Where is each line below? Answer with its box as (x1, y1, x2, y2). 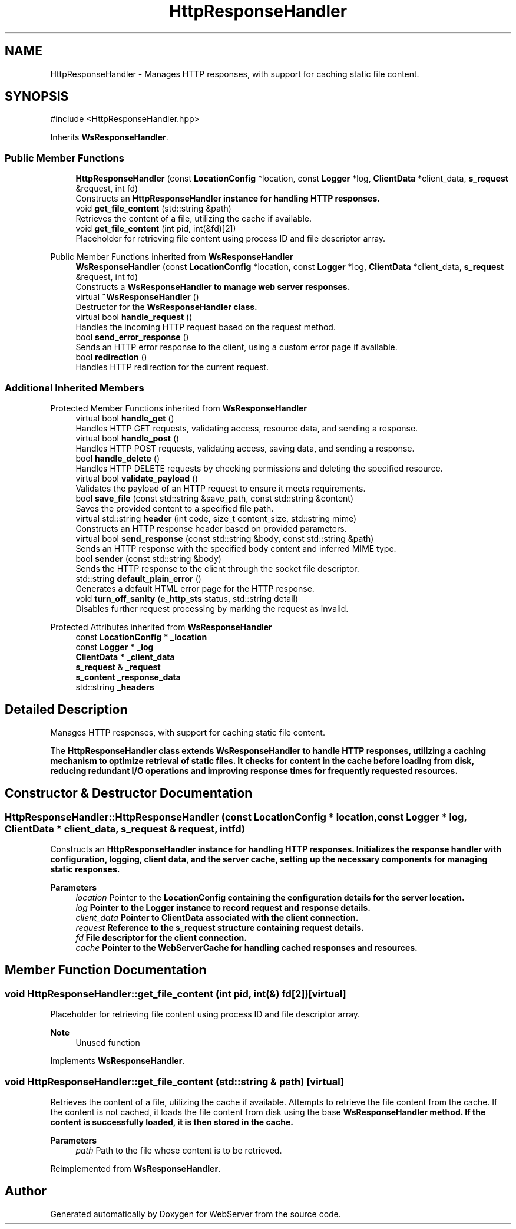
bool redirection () (75, 352, 147, 363)
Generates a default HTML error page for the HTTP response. (75, 583, 315, 594)
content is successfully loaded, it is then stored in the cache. (50, 1116, 293, 1127)
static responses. (50, 864, 120, 874)
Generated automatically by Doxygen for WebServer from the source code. (50, 1208, 341, 1219)
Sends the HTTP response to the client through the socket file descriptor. (75, 563, 359, 574)
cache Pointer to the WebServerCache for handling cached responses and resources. (75, 943, 418, 953)
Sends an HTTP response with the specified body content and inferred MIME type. (75, 543, 396, 553)
